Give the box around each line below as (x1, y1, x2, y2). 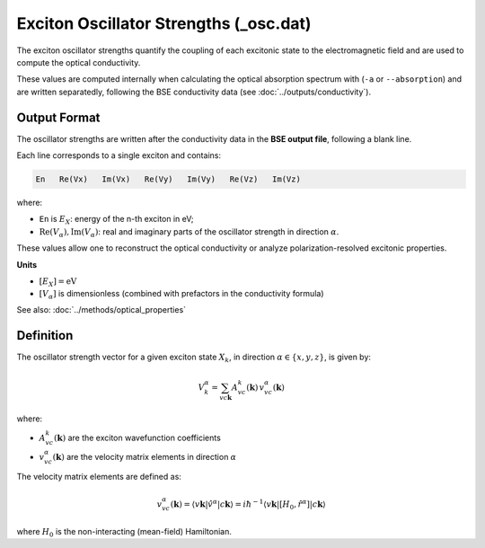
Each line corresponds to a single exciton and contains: (16, 150, 222, 161)
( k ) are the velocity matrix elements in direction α (52, 451, 237, 462)
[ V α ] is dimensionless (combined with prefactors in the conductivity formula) (39, 287, 324, 301)
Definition (16, 328, 74, 343)
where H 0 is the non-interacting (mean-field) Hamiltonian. (16, 526, 233, 539)
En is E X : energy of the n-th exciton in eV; (39, 214, 194, 226)
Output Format (16, 110, 101, 125)
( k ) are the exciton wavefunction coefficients (54, 432, 222, 444)
